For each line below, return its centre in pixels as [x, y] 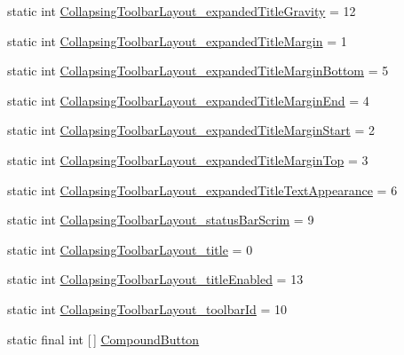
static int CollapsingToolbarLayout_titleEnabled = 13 [155, 279]
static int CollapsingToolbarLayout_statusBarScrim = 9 [161, 220]
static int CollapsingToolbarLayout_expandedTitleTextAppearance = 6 [202, 189]
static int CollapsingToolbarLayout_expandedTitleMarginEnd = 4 [188, 100]
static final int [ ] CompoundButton [103, 339]
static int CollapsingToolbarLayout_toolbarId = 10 [147, 308]
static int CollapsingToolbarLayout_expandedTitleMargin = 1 [177, 40]
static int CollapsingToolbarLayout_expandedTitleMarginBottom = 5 [198, 71]
